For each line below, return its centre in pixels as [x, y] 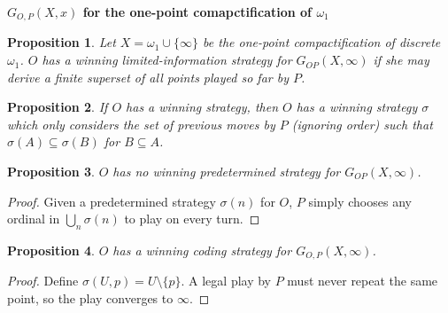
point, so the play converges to [90, 298]
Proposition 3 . [51, 172]
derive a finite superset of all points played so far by [148, 77]
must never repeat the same [363, 281]
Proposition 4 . [51, 250]
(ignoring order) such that [362, 124]
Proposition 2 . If [58, 107]
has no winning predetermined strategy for [227, 172]
